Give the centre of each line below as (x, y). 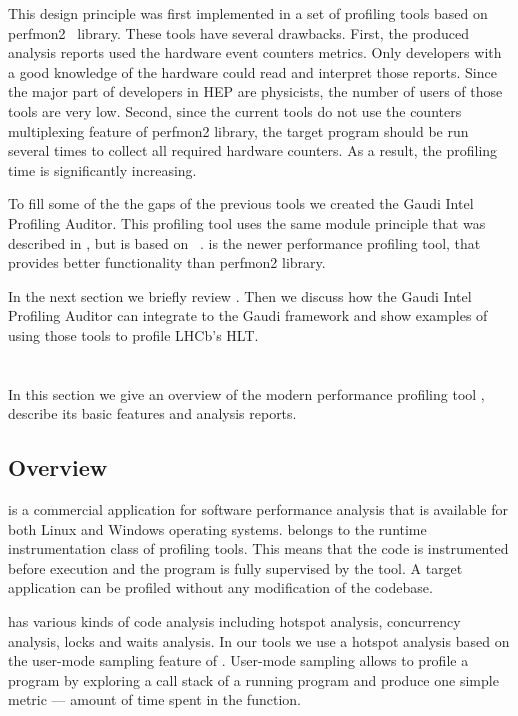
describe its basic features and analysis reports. (152, 413)
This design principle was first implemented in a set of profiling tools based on (248, 13)
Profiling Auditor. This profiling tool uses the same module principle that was (247, 222)
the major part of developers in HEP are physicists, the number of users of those (255, 91)
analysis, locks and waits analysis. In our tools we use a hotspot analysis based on (259, 640)
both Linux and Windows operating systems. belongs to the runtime (217, 528)
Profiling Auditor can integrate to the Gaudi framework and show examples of (248, 315)
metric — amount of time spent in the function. (154, 699)
